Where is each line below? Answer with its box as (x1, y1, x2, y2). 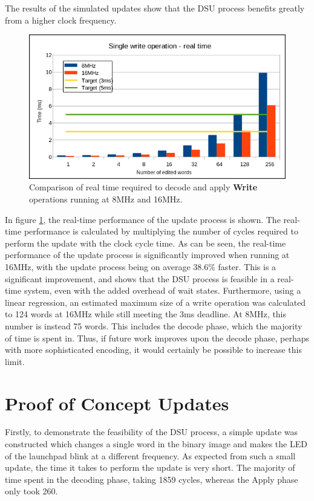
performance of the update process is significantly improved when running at (5, 248, 290, 261)
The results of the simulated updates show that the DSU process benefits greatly (5, 2, 305, 14)
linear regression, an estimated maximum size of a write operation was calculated (5, 296, 306, 308)
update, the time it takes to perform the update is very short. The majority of (5, 461, 295, 474)
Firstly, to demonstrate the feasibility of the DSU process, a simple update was (5, 425, 298, 438)
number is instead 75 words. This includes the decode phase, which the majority (5, 319, 303, 332)
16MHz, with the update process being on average (5, 260, 191, 273)
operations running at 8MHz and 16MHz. (29, 193, 183, 205)
